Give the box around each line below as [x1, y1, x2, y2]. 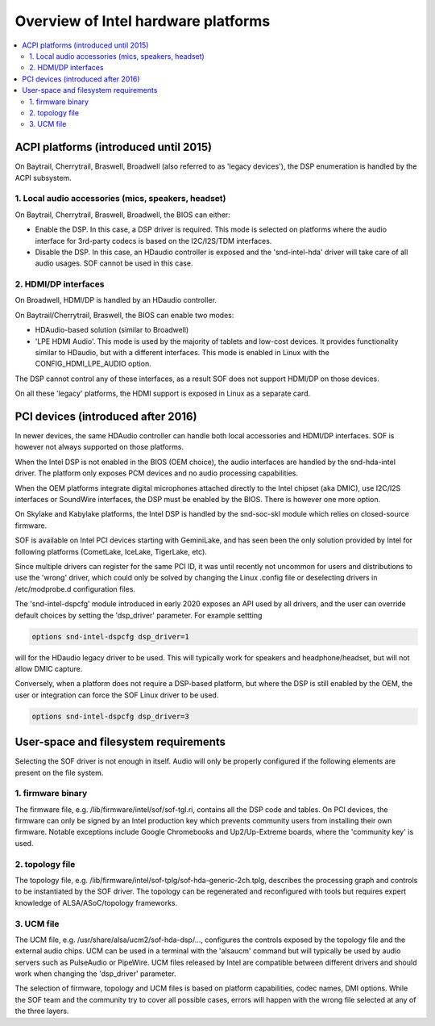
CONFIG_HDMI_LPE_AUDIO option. [35, 359, 152, 369]
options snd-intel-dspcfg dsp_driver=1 [31, 632, 189, 641]
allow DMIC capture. [14, 664, 83, 673]
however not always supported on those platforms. [14, 442, 184, 452]
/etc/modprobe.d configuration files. [14, 584, 136, 593]
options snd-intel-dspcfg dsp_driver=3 [31, 711, 189, 721]
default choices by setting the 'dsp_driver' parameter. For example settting [14, 610, 263, 620]
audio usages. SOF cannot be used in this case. [35, 258, 193, 268]
